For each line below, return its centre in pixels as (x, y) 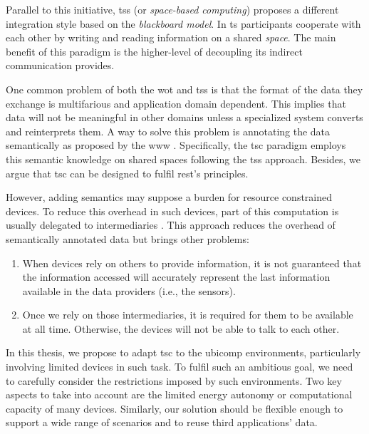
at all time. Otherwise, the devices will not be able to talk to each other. (181, 328)
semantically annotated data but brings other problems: (128, 238)
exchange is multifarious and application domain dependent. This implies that (176, 103)
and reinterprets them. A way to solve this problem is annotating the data (168, 131)
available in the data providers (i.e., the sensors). (129, 290)
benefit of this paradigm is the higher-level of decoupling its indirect (154, 51)
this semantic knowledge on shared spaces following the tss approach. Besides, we (183, 159)
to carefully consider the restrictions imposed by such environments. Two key (174, 380)
